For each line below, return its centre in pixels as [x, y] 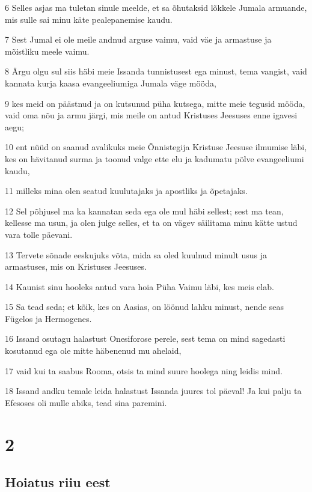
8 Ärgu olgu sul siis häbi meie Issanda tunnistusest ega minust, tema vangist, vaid [156, 71]
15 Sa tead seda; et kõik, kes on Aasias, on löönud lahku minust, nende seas [145, 307]
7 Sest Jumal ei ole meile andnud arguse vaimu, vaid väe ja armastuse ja [138, 39]
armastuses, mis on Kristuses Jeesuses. [76, 266]
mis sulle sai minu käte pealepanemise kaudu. [89, 19]
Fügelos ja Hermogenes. [48, 318]
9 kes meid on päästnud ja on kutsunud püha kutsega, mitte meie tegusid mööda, [155, 103]
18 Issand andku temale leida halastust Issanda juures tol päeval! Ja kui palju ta [153, 391]
